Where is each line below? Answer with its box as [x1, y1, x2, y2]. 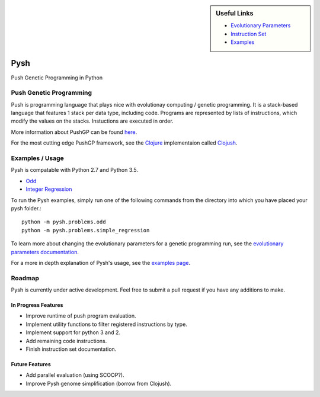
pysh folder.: [11, 204, 41, 212]
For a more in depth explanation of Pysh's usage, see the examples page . [11, 259, 191, 266]
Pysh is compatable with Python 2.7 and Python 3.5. [11, 167, 139, 174]
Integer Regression [25, 185, 72, 193]
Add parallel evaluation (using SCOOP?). [25, 372, 124, 379]
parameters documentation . [11, 248, 79, 255]
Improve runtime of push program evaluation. [25, 312, 136, 319]
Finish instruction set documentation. [25, 345, 117, 353]
